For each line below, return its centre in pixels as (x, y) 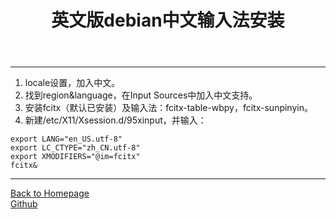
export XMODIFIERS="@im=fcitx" (75, 157)
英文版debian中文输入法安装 (168, 20)
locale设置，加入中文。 (72, 83)
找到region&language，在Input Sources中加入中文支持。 (141, 95)
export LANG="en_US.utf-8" (66, 139)
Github (24, 204)
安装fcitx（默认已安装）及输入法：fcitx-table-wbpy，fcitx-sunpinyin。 (168, 108)
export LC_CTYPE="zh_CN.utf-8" (75, 148)
